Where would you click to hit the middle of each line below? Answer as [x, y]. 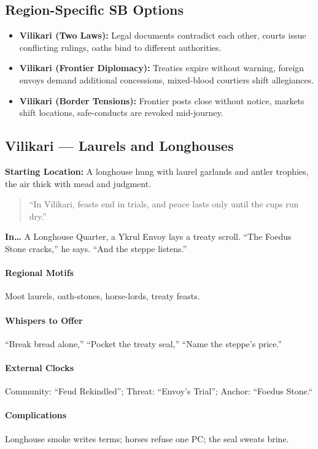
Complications [36, 415]
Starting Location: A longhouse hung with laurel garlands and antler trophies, [157, 171]
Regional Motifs [39, 273]
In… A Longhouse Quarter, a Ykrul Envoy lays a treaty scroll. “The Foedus [148, 236]
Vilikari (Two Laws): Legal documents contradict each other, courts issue [163, 35]
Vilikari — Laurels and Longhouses [119, 146]
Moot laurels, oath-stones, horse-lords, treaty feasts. [103, 296]
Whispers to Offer [44, 320]
